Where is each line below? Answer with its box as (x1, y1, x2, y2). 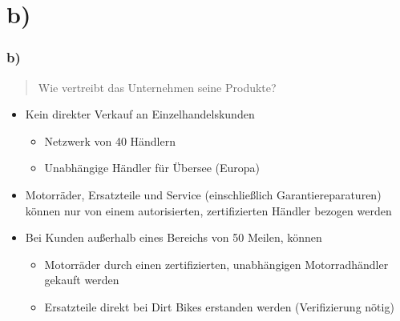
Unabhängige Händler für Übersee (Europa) (44, 159, 261, 176)
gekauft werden (44, 271, 119, 288)
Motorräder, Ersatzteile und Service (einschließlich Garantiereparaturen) (25, 186, 382, 203)
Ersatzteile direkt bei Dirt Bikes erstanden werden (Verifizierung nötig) (44, 298, 394, 315)
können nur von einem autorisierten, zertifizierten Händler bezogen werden (25, 202, 392, 219)
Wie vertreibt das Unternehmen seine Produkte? (38, 78, 277, 95)
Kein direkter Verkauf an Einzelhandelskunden (25, 106, 255, 122)
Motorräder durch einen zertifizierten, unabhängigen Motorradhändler (44, 255, 389, 272)
